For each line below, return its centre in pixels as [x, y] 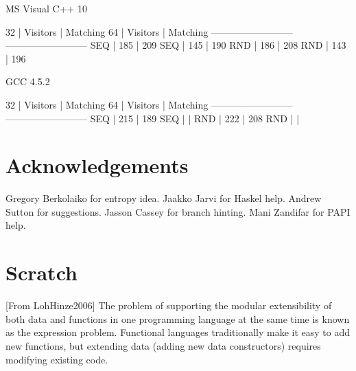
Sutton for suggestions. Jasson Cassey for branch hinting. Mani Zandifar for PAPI [178, 211]
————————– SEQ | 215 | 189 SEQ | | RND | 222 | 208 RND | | [153, 118]
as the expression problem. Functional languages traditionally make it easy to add [178, 332]
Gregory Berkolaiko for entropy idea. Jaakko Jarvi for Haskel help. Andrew [164, 198]
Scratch [41, 272]
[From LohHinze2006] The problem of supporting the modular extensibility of [169, 305]
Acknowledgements [97, 165]
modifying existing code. [57, 359]
